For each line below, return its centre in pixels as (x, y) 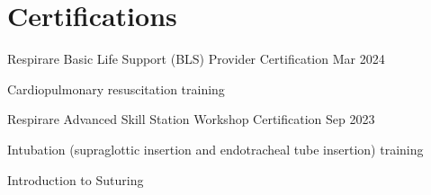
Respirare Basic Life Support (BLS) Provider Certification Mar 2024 (196, 59)
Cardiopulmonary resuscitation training (116, 89)
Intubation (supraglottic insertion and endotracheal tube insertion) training (215, 149)
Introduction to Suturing (76, 179)
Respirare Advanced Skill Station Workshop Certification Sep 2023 (191, 119)
